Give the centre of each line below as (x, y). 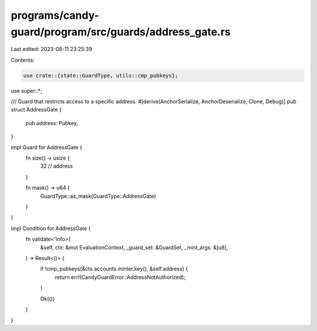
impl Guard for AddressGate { (46, 147)
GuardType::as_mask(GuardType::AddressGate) (98, 196)
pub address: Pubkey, (52, 123)
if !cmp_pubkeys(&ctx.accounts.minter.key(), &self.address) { (114, 269)
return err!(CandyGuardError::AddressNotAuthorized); (120, 277)
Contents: (23, 60)
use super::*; (26, 90)
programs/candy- (55, 15)
